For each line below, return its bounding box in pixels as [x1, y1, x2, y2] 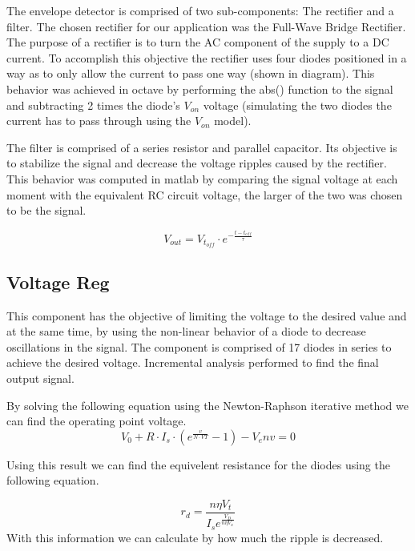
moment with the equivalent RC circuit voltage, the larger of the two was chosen [6, 186, 403, 203]
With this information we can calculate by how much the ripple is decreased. [6, 529, 384, 545]
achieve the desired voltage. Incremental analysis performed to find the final [6, 354, 379, 371]
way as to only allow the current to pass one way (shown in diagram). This [6, 65, 375, 82]
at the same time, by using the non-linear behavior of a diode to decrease [6, 323, 366, 340]
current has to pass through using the [6, 112, 191, 129]
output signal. [6, 369, 75, 386]
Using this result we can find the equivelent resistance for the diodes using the [6, 456, 390, 473]
